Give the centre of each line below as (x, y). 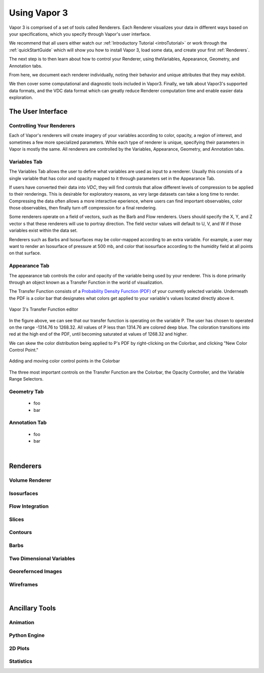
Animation (22, 622)
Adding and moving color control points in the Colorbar (65, 361)
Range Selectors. (26, 379)
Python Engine (27, 635)
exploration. (21, 97)
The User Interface (38, 111)
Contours (21, 532)
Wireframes (23, 584)
